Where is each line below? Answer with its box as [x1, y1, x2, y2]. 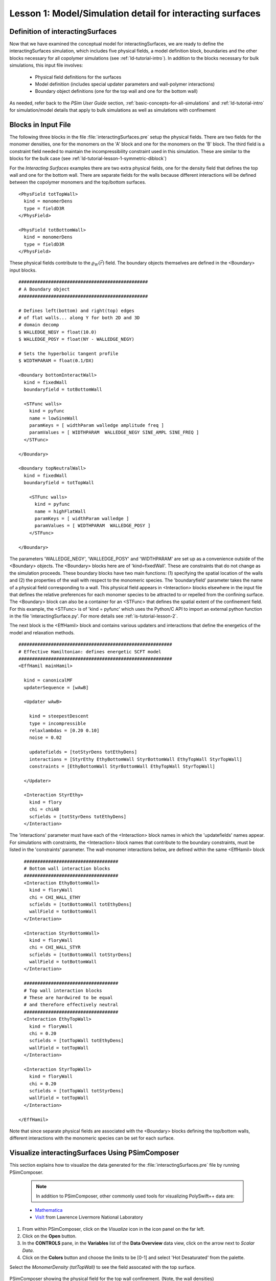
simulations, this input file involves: [9, 62, 83, 69]
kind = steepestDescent [29, 713, 89, 719]
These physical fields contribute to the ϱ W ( [9, 260, 101, 267]
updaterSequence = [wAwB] [24, 685, 89, 690]
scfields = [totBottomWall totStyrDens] [29, 952, 132, 958]
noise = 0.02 [29, 735, 62, 740]
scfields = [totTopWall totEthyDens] [29, 1038, 124, 1044]
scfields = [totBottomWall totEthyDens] [29, 901, 132, 907]
